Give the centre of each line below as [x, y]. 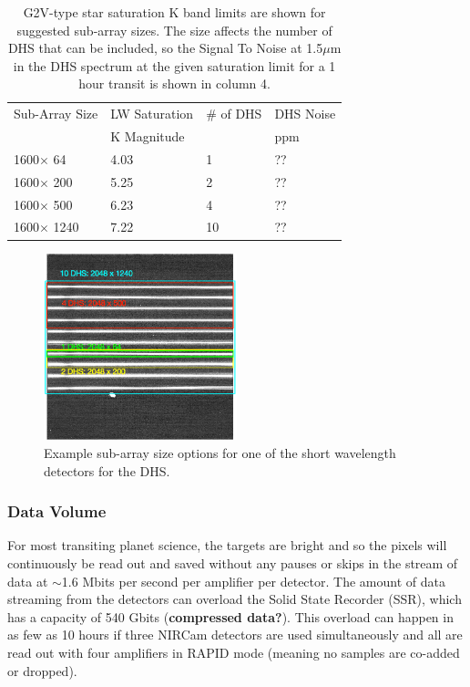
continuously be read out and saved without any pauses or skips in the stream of [233, 562]
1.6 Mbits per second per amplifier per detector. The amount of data [253, 581]
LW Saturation [152, 114]
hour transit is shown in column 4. [174, 83]
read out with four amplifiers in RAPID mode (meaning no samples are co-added [234, 652]
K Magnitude [148, 136]
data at [28, 581]
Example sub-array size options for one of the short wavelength [220, 452]
